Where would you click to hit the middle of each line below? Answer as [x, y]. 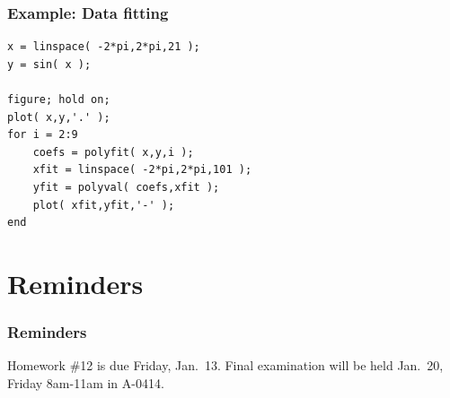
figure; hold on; [59, 99]
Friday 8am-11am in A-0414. [86, 382]
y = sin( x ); [49, 64]
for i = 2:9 [43, 135]
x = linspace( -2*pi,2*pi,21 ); [104, 47]
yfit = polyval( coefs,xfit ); [126, 187]
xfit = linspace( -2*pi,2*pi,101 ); [142, 170]
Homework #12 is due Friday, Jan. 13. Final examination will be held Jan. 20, [225, 365]
